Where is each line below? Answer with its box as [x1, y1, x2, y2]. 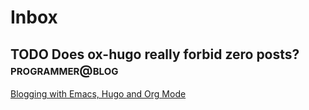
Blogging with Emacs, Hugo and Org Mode [10, 88, 187, 100]
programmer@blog [10, 61, 119, 78]
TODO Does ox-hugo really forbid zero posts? [10, 46, 300, 63]
